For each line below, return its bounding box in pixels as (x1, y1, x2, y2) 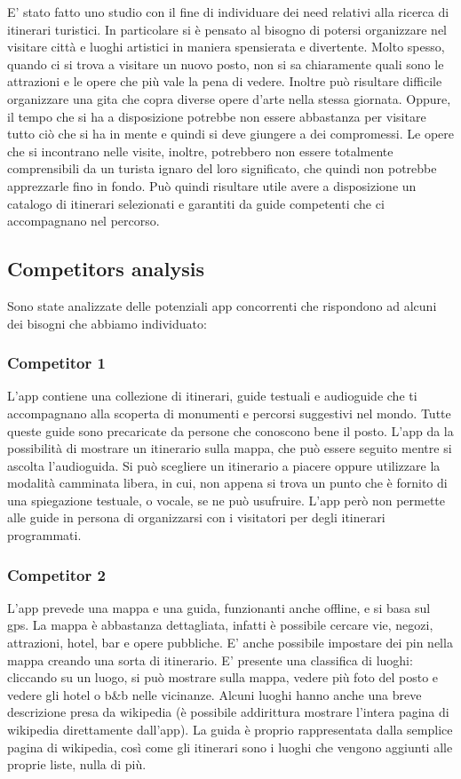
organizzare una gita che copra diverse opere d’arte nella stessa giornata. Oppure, (7, 89, 451, 107)
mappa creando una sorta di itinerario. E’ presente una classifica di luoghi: (7, 650, 413, 669)
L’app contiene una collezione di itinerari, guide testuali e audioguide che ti (7, 386, 417, 405)
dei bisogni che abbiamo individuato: (7, 314, 207, 332)
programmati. (7, 526, 82, 545)
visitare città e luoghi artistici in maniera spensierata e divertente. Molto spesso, (7, 37, 445, 56)
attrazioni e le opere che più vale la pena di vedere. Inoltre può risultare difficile (7, 72, 442, 91)
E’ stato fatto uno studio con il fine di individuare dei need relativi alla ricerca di (7, 3, 449, 20)
